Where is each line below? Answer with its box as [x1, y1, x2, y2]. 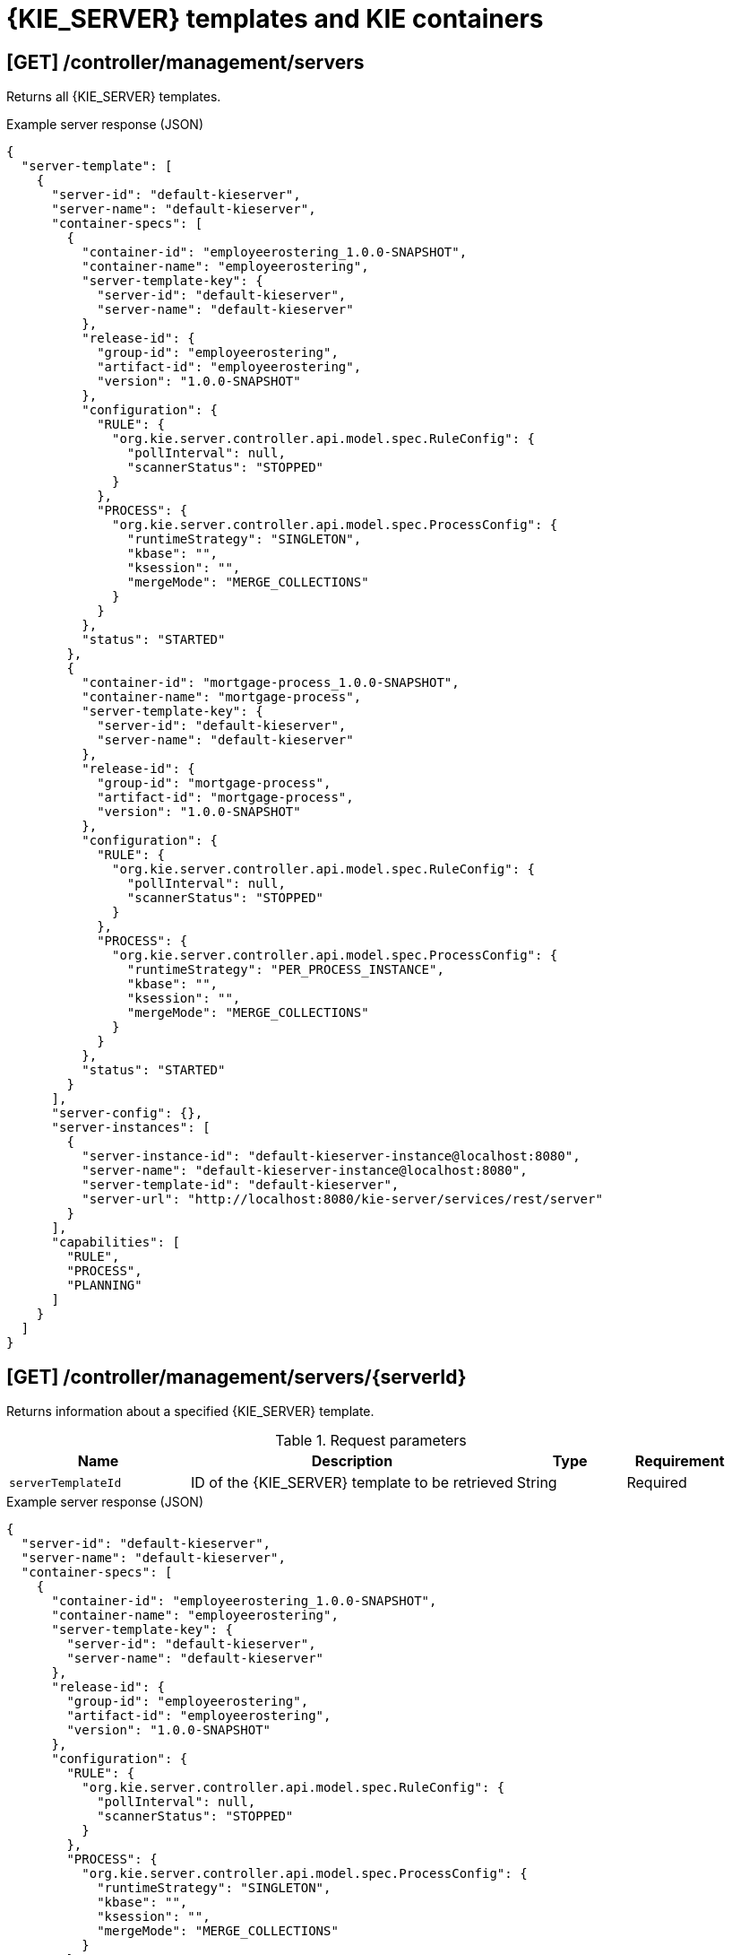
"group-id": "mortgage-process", [97, 776, 332, 791]
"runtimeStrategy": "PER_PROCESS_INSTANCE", [126, 962, 444, 977]
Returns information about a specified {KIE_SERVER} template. [6, 1403, 375, 1420]
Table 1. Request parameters [275, 1431, 467, 1450]
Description [311, 1452, 393, 1471]
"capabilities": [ [51, 1235, 180, 1250]
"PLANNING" [66, 1278, 142, 1293]
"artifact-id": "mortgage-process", [97, 790, 354, 805]
